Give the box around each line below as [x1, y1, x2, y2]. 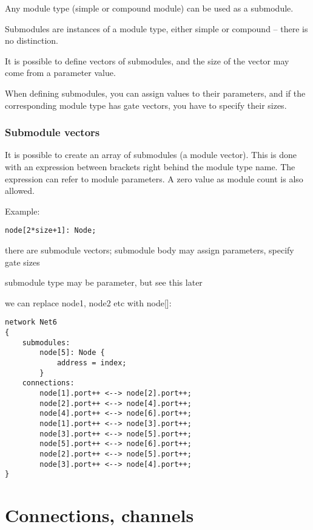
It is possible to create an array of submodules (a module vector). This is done [5, 148, 297, 161]
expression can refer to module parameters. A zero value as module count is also [5, 172, 303, 185]
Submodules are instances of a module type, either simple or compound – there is [5, 22, 308, 35]
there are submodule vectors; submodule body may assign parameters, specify [5, 244, 294, 256]
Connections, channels [5, 503, 194, 528]
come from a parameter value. [5, 66, 116, 79]
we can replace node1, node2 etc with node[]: [5, 296, 172, 309]
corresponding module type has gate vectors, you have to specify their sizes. [5, 98, 287, 111]
